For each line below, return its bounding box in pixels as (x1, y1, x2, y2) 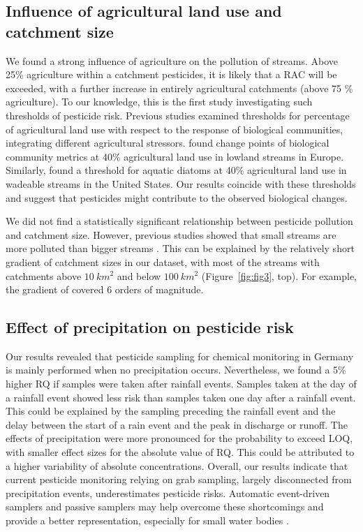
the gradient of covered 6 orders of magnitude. (6, 282, 204, 297)
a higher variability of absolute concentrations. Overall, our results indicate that (6, 458, 348, 473)
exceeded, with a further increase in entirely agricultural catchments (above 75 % (6, 80, 353, 95)
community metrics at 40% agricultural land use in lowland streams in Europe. (6, 149, 344, 163)
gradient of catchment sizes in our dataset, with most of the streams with (6, 254, 320, 269)
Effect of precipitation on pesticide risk (6, 316, 294, 338)
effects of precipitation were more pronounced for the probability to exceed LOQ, (6, 431, 353, 445)
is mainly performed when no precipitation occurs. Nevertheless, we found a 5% (6, 362, 346, 377)
